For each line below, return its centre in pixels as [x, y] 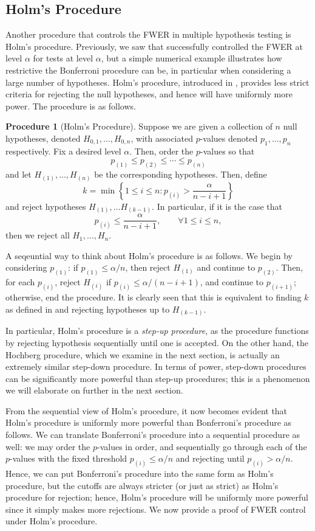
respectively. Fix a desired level [63, 151]
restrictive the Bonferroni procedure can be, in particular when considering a [148, 70]
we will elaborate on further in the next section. [94, 390]
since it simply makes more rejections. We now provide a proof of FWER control [156, 509]
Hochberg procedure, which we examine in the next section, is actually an [143, 354]
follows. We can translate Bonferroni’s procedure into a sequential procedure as [153, 435]
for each [20, 282]
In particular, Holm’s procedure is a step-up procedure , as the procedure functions [157, 331]
